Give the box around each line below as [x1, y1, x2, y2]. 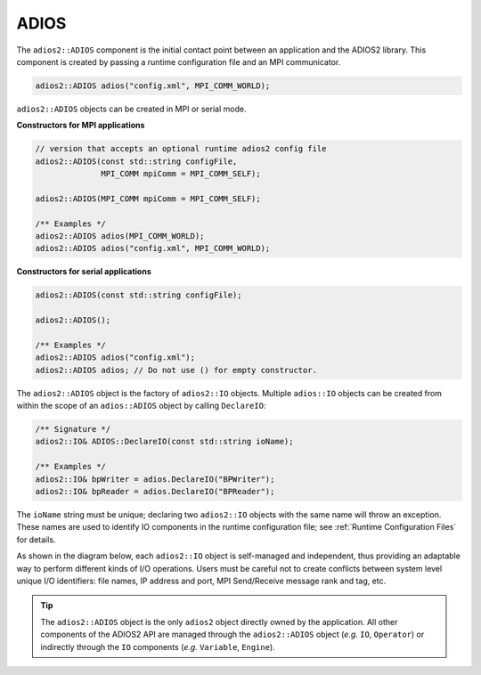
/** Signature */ [35, 424, 111, 435]
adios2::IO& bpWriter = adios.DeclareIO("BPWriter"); [35, 474, 275, 484]
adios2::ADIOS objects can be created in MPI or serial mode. [16, 103, 247, 114]
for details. [16, 534, 56, 545]
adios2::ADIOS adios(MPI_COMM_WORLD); [35, 232, 205, 241]
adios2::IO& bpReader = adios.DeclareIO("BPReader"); [35, 486, 275, 497]
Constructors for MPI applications [16, 120, 145, 131]
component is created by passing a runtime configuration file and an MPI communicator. [16, 56, 341, 67]
